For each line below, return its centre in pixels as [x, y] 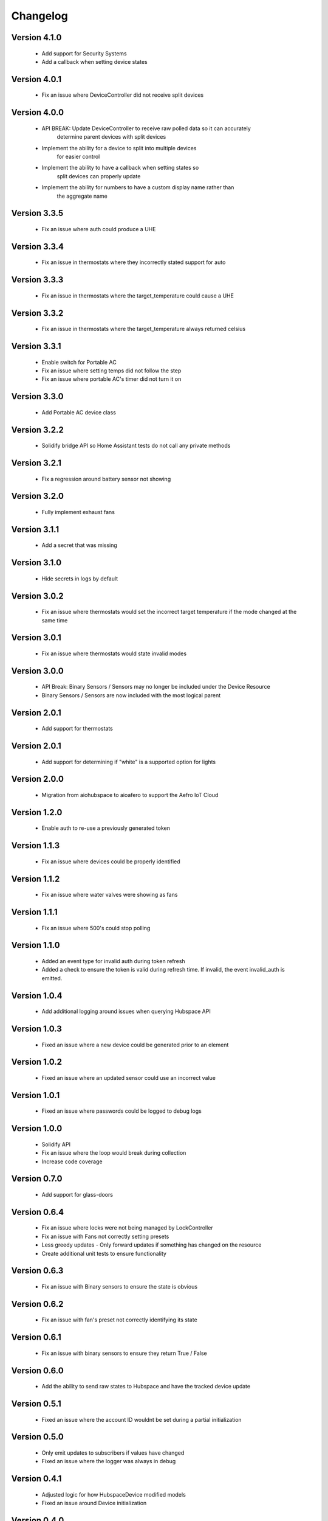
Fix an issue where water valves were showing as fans [110, 895]
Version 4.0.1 [36, 79]
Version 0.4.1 [36, 1479]
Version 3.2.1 [36, 463]
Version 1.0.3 [36, 1029]
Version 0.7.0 [37, 1179]
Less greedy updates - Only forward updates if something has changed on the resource [152, 1245]
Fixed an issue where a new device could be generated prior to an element [135, 1045]
